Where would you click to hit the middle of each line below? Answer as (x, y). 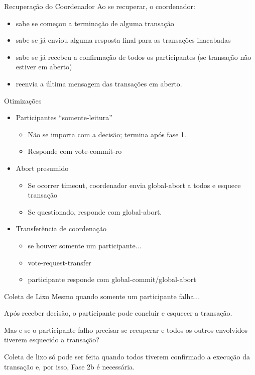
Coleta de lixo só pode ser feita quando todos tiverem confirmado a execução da (127, 357)
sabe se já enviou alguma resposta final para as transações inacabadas (123, 40)
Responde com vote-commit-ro (75, 151)
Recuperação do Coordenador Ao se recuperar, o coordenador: (100, 6)
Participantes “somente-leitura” (64, 117)
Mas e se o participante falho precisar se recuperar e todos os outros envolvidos (126, 330)
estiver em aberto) (44, 67)
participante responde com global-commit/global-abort (112, 279)
